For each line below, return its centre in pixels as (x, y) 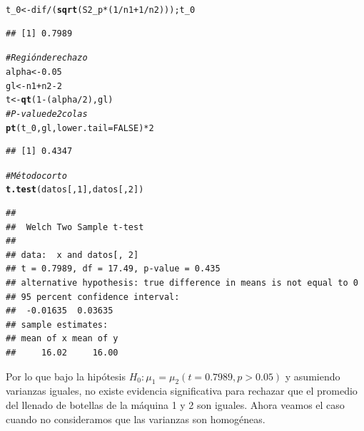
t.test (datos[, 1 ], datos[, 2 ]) (75, 190)
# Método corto (36, 176)
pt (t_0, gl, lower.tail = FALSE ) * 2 (80, 128)
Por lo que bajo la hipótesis (66, 376)
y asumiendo (313, 376)
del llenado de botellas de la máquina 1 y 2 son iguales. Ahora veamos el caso (175, 405)
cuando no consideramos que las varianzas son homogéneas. (136, 419)
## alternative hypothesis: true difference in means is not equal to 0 (182, 283)
